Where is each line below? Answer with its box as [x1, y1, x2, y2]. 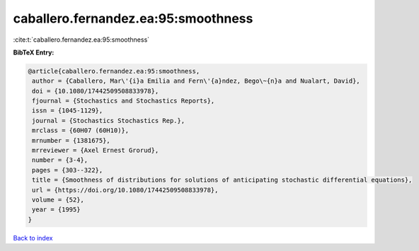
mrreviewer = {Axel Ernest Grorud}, [32, 146, 159, 155]
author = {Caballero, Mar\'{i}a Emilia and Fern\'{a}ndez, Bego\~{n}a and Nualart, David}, [32, 77, 360, 85]
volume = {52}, [32, 196, 85, 204]
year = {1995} [32, 206, 81, 214]
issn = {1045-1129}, [32, 107, 103, 115]
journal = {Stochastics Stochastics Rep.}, [32, 117, 185, 124]
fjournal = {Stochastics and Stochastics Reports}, [32, 97, 215, 105]
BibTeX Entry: [13, 48, 54, 57]
